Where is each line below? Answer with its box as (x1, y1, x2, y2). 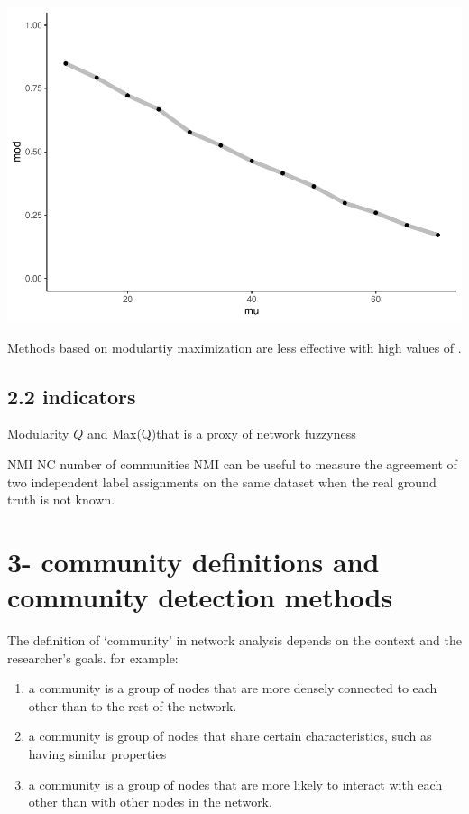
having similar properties (28, 744, 167, 763)
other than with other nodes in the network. (28, 792, 272, 811)
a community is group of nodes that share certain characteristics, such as (28, 726, 432, 745)
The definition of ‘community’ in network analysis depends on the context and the (7, 631, 462, 649)
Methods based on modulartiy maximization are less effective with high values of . (7, 338, 462, 356)
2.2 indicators (7, 382, 136, 410)
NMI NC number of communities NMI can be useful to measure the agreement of (7, 454, 457, 473)
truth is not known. (7, 490, 115, 509)
